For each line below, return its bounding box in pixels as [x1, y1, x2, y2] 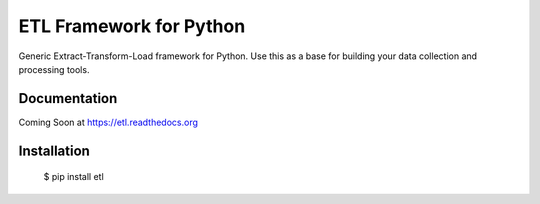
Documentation [18, 90, 118, 107]
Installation [18, 142, 90, 159]
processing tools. [18, 63, 90, 75]
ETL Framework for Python [18, 15, 246, 37]
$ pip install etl [43, 171, 104, 183]
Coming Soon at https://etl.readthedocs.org [18, 116, 199, 128]
